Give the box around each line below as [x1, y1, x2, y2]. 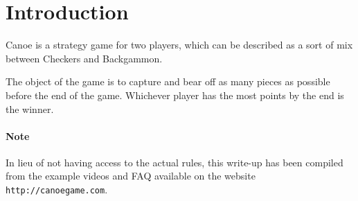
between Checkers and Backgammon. [6, 51, 163, 65]
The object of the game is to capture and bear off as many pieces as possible [6, 74, 330, 89]
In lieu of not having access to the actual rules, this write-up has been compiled [6, 155, 343, 169]
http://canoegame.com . [6, 182, 108, 197]
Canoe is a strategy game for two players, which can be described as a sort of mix [6, 37, 353, 52]
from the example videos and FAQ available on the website [6, 168, 256, 183]
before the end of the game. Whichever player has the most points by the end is [6, 87, 344, 102]
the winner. [6, 101, 54, 116]
